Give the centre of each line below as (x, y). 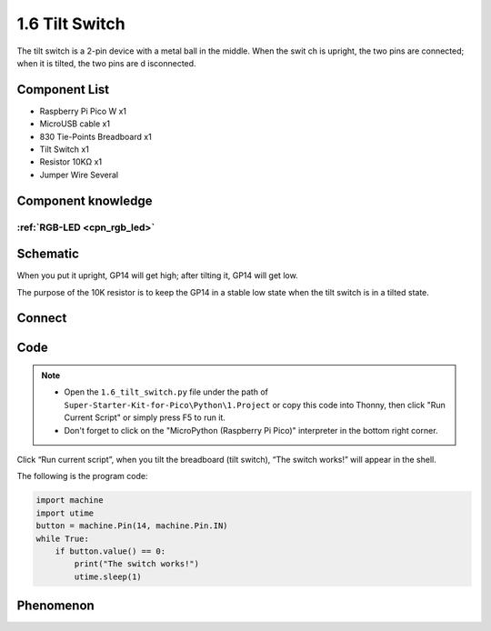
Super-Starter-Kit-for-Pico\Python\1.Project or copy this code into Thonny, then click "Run (255, 405)
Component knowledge (85, 200)
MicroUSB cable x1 (75, 124)
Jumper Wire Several (79, 175)
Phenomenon (55, 606)
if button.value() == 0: (110, 551)
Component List (63, 90)
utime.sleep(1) (108, 576)
